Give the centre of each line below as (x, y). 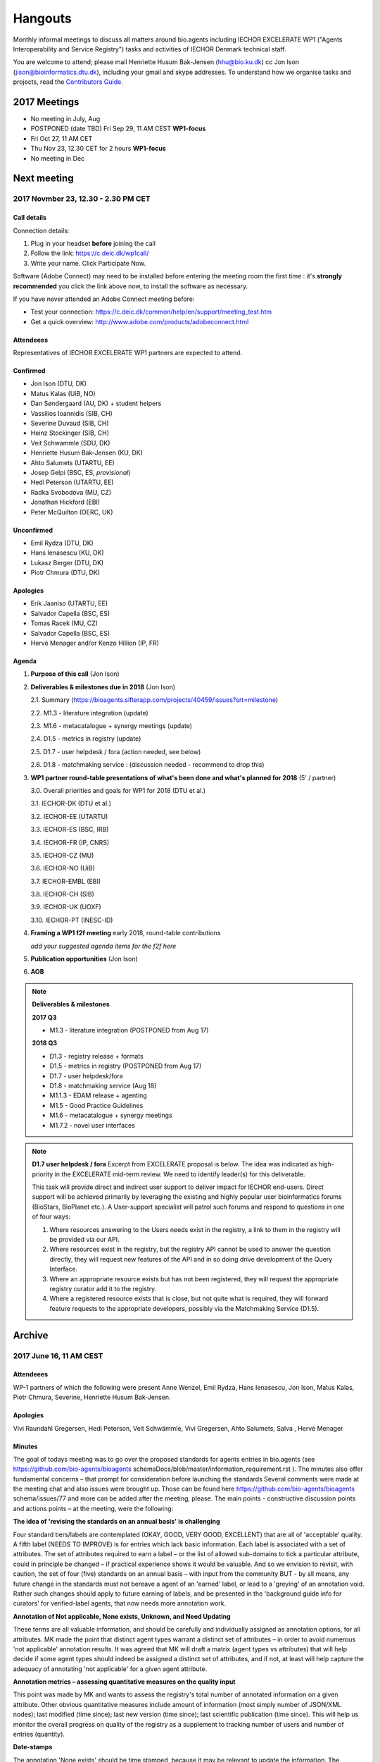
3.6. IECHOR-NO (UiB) (63, 868)
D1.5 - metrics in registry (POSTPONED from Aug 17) (126, 1066)
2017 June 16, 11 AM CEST (58, 1355)
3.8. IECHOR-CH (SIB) (63, 894)
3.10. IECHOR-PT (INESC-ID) (72, 920)
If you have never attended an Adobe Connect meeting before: (104, 299)
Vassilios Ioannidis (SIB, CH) (71, 413)
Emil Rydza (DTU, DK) (62, 543)
